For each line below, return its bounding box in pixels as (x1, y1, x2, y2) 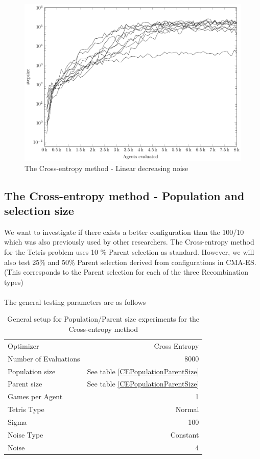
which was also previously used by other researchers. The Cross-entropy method (4, 236, 254, 247)
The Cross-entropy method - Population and (4, 187, 245, 203)
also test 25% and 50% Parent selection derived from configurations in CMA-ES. (4, 256, 256, 267)
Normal (175, 404, 199, 415)
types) (4, 276, 23, 287)
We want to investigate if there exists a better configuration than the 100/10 (4, 226, 244, 237)
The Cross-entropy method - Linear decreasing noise (25, 162, 188, 173)
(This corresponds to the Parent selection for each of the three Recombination (4, 267, 249, 277)
